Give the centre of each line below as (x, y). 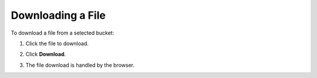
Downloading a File (58, 15)
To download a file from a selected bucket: (63, 33)
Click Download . (46, 54)
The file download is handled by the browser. (80, 65)
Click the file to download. (57, 43)
